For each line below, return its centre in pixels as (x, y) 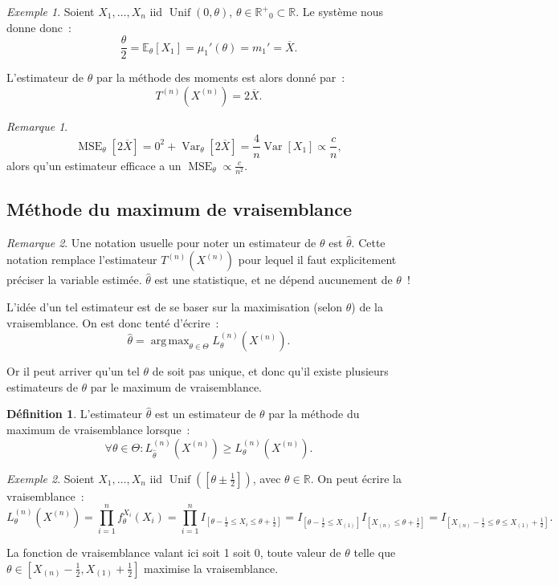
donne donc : (39, 27)
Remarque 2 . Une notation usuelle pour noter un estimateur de (161, 242)
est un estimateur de (205, 414)
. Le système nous (340, 11)
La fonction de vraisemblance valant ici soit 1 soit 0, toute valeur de (174, 552)
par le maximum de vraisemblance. (176, 386)
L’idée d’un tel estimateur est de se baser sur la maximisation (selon (175, 307)
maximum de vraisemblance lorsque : (98, 429)
